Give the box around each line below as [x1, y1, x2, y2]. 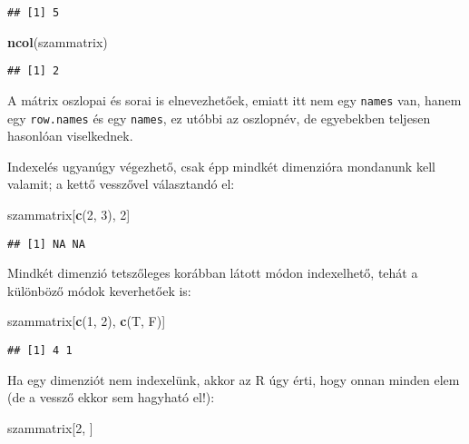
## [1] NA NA [7, 237, 85, 251]
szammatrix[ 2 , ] [7, 418, 93, 437]
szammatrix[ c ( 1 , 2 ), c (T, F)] [7, 311, 166, 331]
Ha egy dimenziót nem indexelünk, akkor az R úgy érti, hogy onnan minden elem [7, 370, 460, 389]
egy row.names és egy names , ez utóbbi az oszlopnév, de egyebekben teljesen [7, 108, 431, 127]
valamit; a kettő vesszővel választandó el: [7, 174, 235, 193]
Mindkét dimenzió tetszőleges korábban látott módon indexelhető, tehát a [7, 263, 418, 282]
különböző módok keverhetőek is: [7, 281, 191, 300]
